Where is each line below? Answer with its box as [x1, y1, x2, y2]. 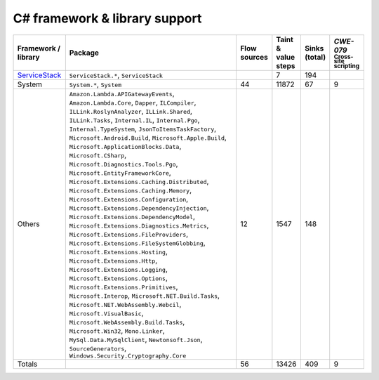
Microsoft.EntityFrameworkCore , [69, 167, 171, 177]
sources [239, 52, 268, 62]
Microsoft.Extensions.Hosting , [69, 247, 168, 256]
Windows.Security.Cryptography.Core [69, 352, 187, 360]
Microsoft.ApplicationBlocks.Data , [69, 141, 182, 151]
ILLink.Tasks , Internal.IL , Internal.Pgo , [69, 114, 200, 124]
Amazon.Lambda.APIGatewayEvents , [69, 89, 175, 98]
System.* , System [69, 79, 122, 89]
